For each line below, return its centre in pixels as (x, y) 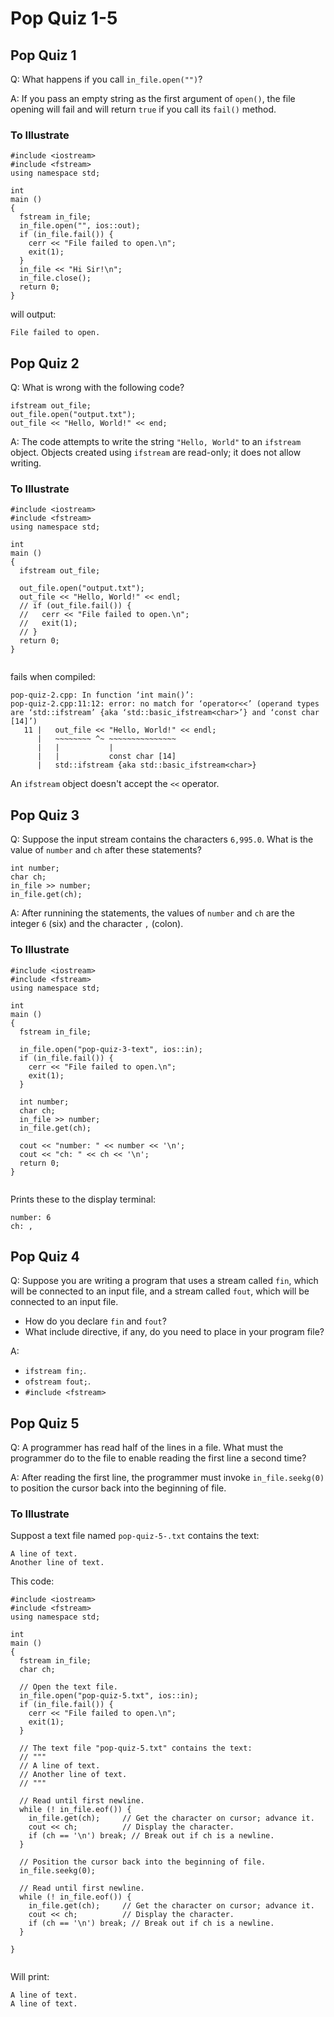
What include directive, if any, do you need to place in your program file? (174, 1332)
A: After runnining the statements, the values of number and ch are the (152, 913)
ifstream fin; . (55, 1371)
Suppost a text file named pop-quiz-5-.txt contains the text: (135, 1536)
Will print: (30, 1977)
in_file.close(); (55, 278)
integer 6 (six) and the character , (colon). (97, 924)
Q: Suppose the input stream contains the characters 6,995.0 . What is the (162, 839)
